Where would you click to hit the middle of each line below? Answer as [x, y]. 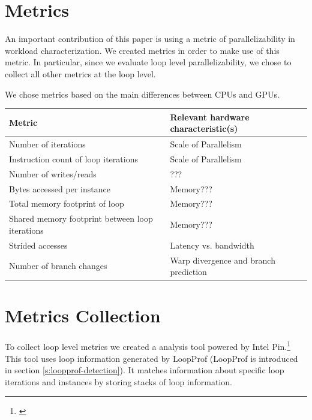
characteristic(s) [204, 129]
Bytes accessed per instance [60, 188]
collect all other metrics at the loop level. [80, 73]
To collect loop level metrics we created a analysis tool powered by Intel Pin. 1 [148, 345]
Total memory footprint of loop [67, 203]
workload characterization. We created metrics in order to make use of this [142, 50]
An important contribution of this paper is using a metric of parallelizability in [150, 39]
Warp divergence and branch [223, 260]
